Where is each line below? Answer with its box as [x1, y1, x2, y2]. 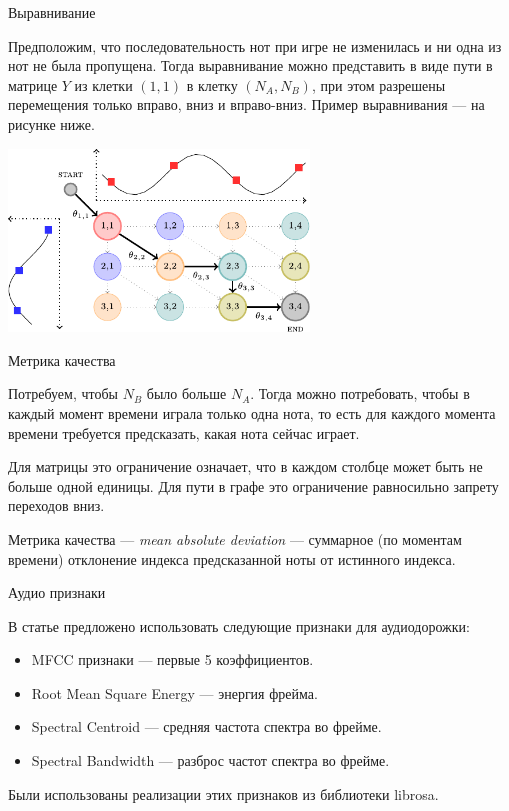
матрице [8, 74, 58, 95]
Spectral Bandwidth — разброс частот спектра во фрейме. [31, 750, 390, 771]
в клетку [186, 74, 238, 95]
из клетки [74, 74, 133, 95]
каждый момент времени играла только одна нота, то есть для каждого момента [8, 402, 496, 423]
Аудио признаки [8, 582, 106, 603]
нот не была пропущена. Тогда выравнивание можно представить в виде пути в [8, 55, 493, 76]
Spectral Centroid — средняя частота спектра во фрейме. [31, 716, 382, 737]
